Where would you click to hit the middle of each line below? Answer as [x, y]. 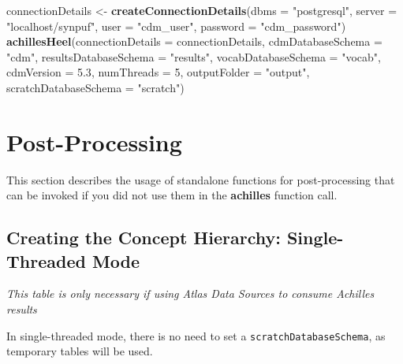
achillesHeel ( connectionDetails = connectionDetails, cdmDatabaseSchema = [194, 41]
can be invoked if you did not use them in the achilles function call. [172, 195]
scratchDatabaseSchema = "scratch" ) [95, 87]
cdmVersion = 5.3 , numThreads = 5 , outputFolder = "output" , [158, 72]
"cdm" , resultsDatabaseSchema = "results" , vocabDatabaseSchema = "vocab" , [194, 56]
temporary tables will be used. [80, 351]
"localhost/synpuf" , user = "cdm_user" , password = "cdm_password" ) [176, 26]
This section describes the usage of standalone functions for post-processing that [201, 179]
